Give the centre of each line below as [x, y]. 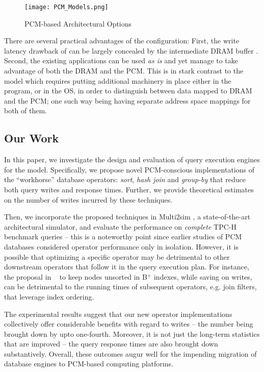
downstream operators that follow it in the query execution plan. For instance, [127, 267]
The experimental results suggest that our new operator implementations [118, 314]
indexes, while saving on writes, [203, 276]
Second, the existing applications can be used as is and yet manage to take [121, 60]
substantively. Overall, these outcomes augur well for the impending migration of [130, 353]
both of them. [26, 110]
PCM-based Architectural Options [78, 23]
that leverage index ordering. [49, 296]
